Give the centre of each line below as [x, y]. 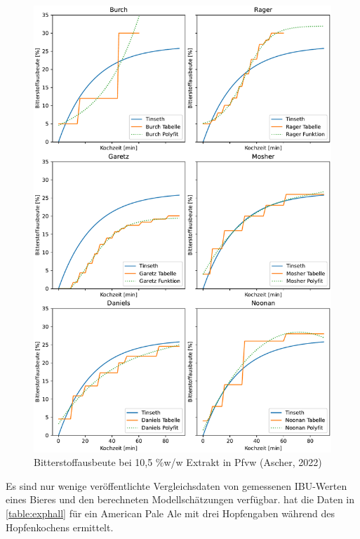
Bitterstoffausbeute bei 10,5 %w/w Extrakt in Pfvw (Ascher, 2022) [178, 462]
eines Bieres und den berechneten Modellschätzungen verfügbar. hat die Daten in [180, 499]
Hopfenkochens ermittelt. [60, 527]
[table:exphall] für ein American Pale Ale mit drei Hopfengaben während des [171, 513]
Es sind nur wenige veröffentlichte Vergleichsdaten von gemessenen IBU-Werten [176, 485]
